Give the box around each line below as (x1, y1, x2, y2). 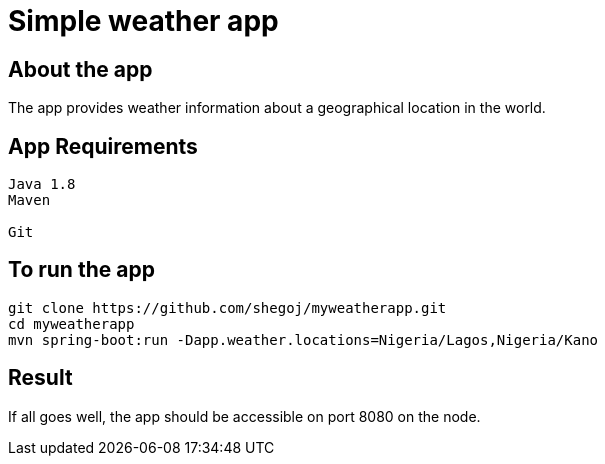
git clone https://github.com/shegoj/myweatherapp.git (8, 299, 447, 316)
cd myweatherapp (8, 315, 135, 332)
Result (8, 365, 73, 391)
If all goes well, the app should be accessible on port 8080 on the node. (8, 407, 481, 425)
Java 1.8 (8, 176, 76, 193)
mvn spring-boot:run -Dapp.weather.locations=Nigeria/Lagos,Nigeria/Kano (8, 331, 599, 348)
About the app (8, 56, 153, 82)
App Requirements (8, 133, 198, 159)
